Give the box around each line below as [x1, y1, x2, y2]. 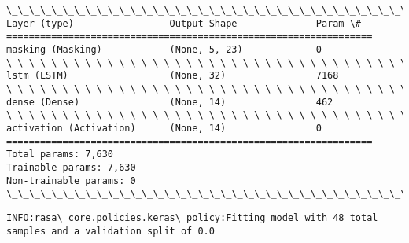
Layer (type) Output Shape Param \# [6, 17, 362, 29]
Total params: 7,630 [6, 149, 114, 160]
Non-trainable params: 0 [6, 175, 136, 186]
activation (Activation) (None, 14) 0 [6, 122, 322, 134]
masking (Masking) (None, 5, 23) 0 [6, 43, 322, 55]
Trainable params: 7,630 [6, 161, 136, 173]
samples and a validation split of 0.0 [6, 225, 215, 237]
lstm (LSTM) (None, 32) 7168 [6, 70, 339, 82]
